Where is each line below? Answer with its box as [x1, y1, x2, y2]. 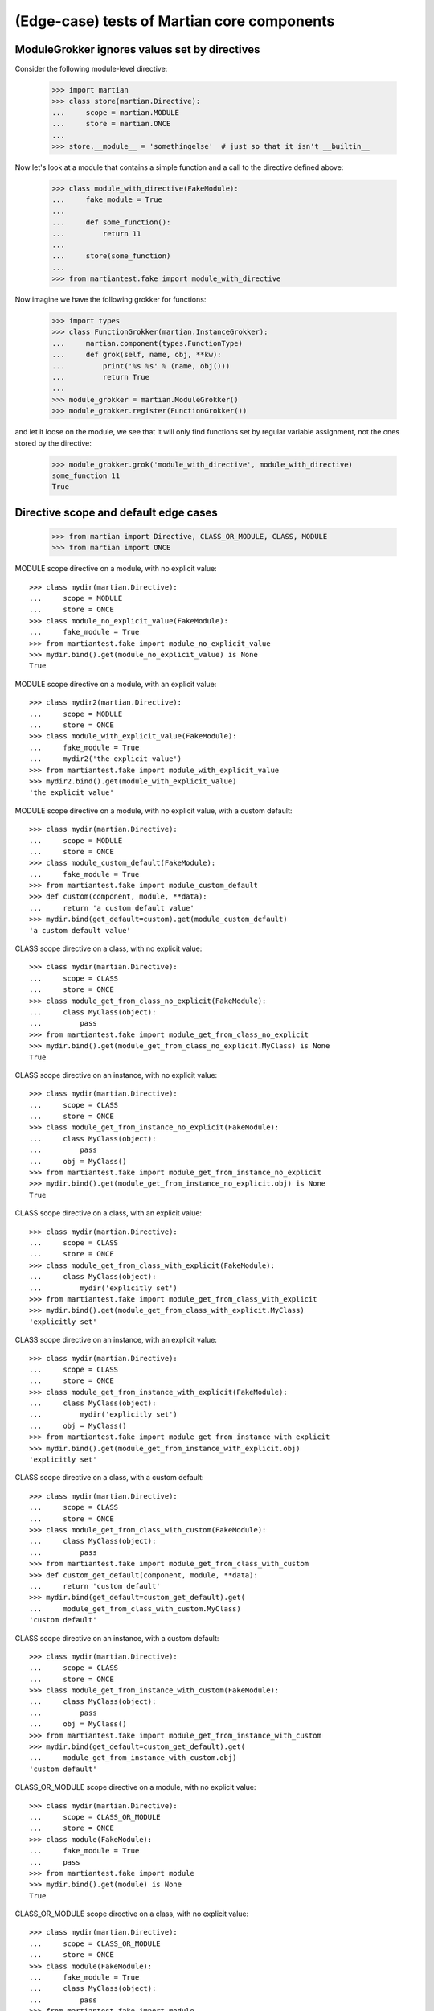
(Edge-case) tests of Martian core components [14, 12, 335, 30]
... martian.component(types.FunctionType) [51, 339, 243, 348]
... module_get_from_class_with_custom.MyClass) [29, 1604, 241, 1613]
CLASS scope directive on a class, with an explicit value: [14, 1208, 203, 1218]
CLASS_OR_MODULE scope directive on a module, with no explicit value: [14, 1783, 256, 1792]
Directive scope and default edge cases [14, 505, 218, 519]
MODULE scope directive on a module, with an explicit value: [14, 679, 217, 689]
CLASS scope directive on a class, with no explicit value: [14, 944, 203, 953]
